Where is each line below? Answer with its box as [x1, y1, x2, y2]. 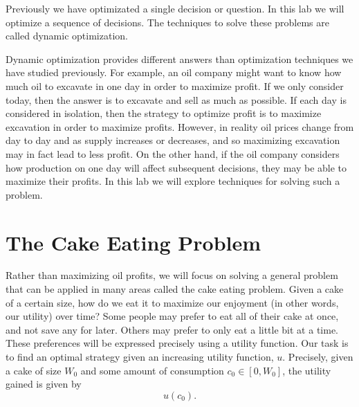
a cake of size [6, 363, 62, 377]
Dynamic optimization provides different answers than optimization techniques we [6, 51, 353, 66]
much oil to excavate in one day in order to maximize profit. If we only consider [6, 78, 344, 93]
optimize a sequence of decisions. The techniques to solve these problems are [6, 15, 329, 29]
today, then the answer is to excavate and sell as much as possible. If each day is [6, 92, 347, 107]
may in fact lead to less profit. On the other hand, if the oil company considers [6, 146, 340, 161]
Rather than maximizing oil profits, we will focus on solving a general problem [6, 268, 338, 282]
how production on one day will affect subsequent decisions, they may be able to [6, 160, 347, 174]
